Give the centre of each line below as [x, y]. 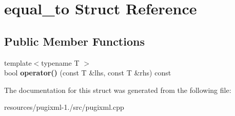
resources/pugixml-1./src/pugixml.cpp [64, 107]
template [18, 62]
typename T [60, 62]
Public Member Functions [74, 41]
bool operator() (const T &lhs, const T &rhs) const [88, 73]
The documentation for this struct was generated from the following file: [118, 90]
